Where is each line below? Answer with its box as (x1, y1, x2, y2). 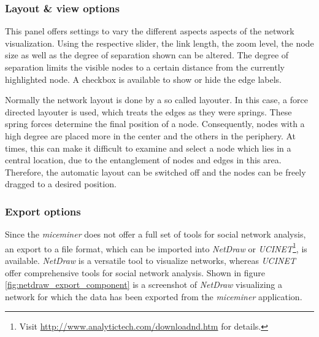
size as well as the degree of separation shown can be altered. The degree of (5, 48, 289, 61)
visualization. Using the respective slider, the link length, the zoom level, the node (5, 36, 314, 49)
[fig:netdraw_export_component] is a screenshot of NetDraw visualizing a (5, 278, 283, 291)
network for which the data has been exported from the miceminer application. (5, 290, 302, 303)
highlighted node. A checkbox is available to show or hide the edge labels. (5, 72, 282, 85)
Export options (5, 203, 81, 219)
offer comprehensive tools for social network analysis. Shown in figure (5, 266, 266, 279)
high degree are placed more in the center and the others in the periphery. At (5, 129, 296, 142)
